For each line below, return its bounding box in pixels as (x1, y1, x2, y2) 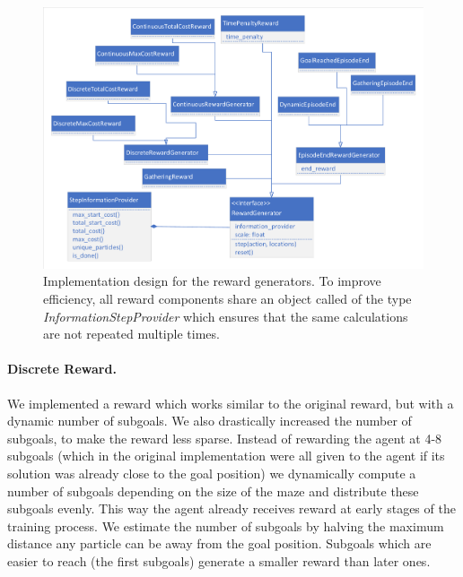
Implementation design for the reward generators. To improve (43, 271, 381, 290)
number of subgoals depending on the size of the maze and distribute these (7, 481, 419, 500)
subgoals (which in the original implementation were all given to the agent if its (7, 446, 445, 465)
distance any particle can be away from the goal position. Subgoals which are (7, 534, 432, 553)
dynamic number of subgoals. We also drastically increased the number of (7, 411, 412, 430)
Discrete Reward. (7, 359, 117, 378)
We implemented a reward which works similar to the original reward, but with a (7, 393, 454, 412)
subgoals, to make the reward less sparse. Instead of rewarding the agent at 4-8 (7, 428, 442, 447)
